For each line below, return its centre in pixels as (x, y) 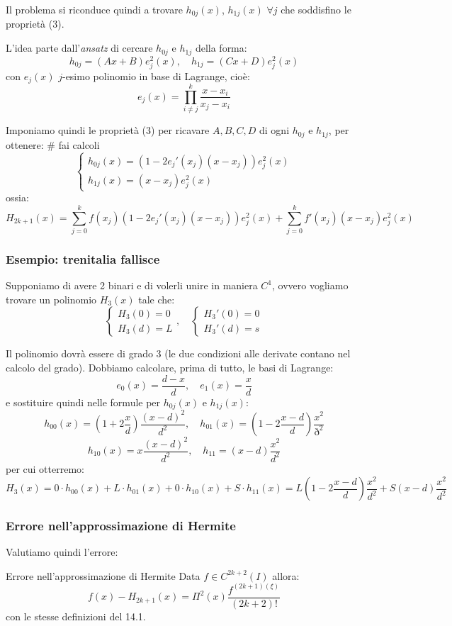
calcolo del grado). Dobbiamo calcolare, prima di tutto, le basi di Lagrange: (170, 367)
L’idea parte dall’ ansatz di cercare (79, 48)
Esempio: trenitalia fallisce (83, 258)
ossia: (17, 197)
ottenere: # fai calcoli (53, 144)
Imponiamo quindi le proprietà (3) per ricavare (108, 130)
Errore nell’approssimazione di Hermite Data (103, 575)
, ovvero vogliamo (310, 285)
